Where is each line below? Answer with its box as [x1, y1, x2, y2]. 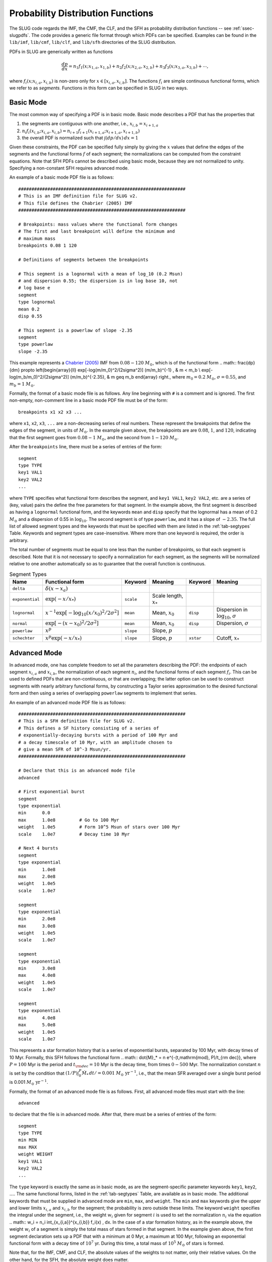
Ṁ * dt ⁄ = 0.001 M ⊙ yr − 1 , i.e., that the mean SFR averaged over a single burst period [81, 1069, 261, 1077]
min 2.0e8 [18, 916, 56, 922]
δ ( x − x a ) [45, 585, 68, 593]
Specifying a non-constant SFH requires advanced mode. [9, 165, 129, 171]
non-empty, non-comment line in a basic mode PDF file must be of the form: [9, 397, 168, 403]
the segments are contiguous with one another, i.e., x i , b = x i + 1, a [22, 121, 159, 128]
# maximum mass [18, 235, 56, 241]
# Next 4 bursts [18, 846, 58, 851]
